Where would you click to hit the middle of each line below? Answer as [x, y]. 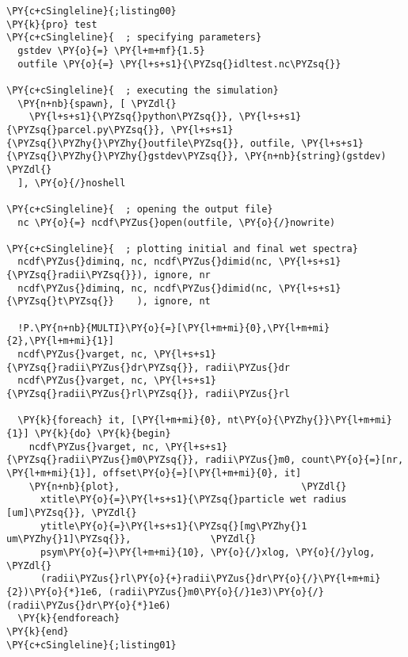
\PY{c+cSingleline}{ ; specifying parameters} [134, 38]
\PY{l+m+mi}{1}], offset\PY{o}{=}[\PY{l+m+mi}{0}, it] [154, 473]
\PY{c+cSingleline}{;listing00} [92, 11]
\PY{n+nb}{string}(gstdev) [315, 157]
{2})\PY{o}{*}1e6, [55, 592]
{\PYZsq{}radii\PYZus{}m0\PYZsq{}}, [103, 460]
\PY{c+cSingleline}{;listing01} [92, 645]
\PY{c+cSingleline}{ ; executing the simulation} [143, 90]
